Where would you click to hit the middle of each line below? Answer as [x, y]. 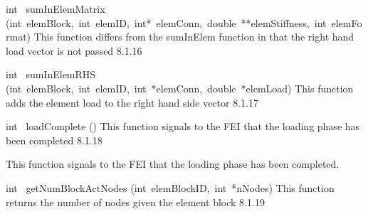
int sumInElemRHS [51, 74]
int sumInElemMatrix [56, 9]
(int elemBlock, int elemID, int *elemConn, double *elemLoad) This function [180, 88]
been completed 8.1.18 [54, 140]
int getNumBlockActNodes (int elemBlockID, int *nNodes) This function [170, 187]
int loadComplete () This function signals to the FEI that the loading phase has [183, 126]
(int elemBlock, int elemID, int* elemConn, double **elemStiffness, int [166, 22]
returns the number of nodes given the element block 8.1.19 [135, 202]
